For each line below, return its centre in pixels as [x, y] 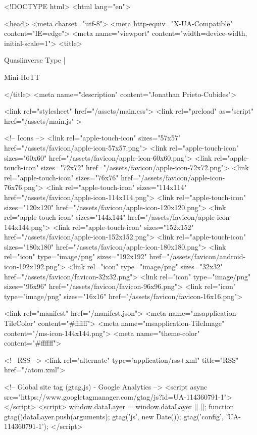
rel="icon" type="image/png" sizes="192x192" [75, 256]
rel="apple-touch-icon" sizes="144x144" [65, 217]
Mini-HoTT [22, 77]
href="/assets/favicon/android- [197, 256]
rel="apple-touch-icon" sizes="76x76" [61, 177]
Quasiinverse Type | [35, 60]
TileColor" [20, 323]
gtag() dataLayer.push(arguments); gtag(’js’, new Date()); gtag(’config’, [114, 416]
